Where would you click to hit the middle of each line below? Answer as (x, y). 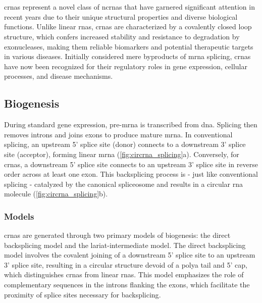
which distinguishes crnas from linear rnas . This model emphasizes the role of (124, 274)
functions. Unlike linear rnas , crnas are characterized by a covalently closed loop (128, 27)
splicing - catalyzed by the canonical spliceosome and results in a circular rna (124, 184)
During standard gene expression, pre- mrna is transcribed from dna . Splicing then (131, 124)
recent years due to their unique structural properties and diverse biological (121, 16)
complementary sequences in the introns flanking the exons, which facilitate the (127, 285)
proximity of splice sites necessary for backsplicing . (83, 294)
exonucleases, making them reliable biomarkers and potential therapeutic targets (129, 46)
